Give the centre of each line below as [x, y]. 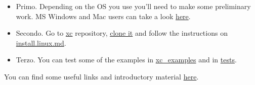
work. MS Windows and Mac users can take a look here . [103, 16]
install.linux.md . [41, 42]
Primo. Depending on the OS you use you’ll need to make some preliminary [133, 6]
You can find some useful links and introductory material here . [101, 76]
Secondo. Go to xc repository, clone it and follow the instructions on [122, 33]
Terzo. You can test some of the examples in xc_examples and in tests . [126, 60]
